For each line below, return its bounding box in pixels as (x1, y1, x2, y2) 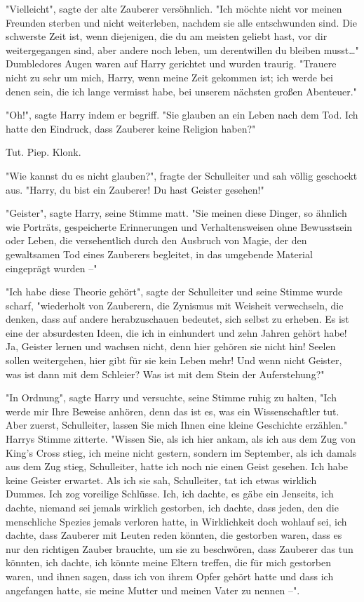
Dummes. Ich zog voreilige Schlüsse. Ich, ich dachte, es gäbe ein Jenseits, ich (6, 486, 334, 501)
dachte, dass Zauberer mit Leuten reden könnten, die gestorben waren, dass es (6, 528, 342, 542)
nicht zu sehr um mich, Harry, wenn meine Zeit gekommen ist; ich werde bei (6, 69, 333, 84)
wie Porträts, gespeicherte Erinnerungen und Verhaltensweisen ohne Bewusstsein (6, 219, 353, 234)
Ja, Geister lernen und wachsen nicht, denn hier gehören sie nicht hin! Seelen (6, 339, 336, 354)
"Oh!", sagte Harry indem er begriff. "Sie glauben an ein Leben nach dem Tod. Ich (6, 107, 358, 122)
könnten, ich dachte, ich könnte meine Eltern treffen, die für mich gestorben (6, 555, 331, 570)
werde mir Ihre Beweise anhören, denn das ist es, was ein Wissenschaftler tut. (6, 403, 339, 418)
